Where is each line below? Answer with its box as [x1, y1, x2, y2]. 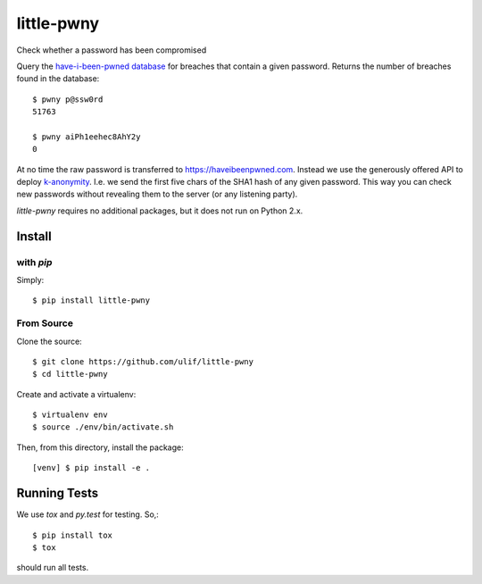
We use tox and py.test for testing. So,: [16, 509, 160, 520]
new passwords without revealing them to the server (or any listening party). [16, 188, 298, 200]
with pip [16, 255, 53, 268]
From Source [16, 317, 73, 330]
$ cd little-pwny [32, 369, 108, 380]
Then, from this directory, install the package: [16, 442, 184, 453]
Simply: [16, 275, 45, 285]
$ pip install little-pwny [32, 296, 151, 305]
